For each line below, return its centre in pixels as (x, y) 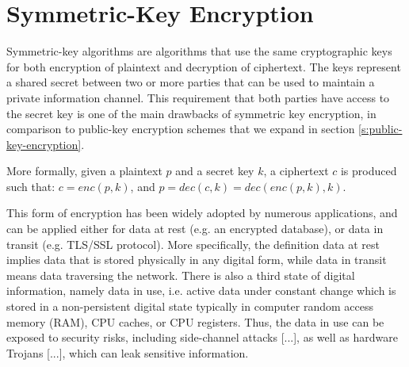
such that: (31, 186)
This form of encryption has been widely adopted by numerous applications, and (202, 213)
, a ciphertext (296, 171)
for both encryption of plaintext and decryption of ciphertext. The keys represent (204, 66)
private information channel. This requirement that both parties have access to (198, 97)
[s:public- (380, 129)
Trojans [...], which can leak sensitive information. (128, 352)
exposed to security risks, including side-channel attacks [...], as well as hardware (202, 337)
